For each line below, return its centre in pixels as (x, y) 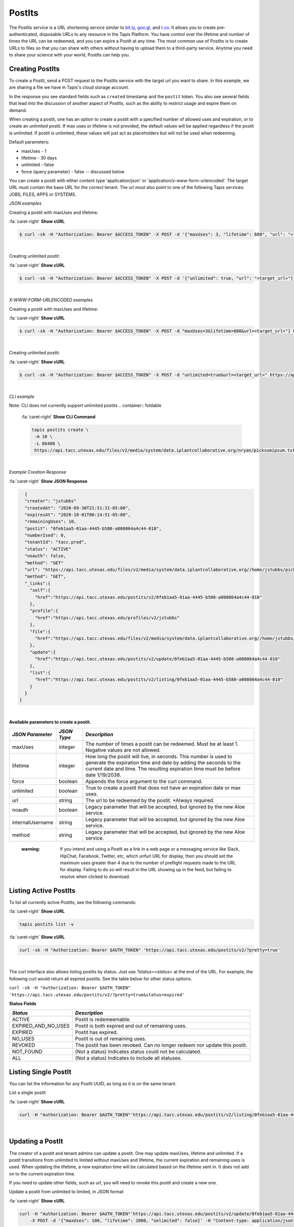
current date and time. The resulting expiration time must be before (163, 769)
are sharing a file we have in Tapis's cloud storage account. (69, 87)
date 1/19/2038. (103, 775)
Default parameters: (29, 142)
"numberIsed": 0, (45, 535)
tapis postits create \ (60, 430)
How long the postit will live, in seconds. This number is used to (159, 757)
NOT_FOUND (27, 1052)
